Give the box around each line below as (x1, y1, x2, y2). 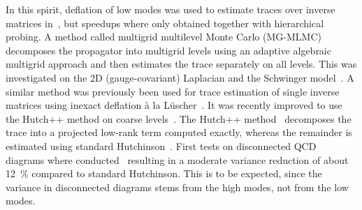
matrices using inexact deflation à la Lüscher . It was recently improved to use (6, 98, 342, 112)
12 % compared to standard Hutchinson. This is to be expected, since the (6, 166, 322, 181)
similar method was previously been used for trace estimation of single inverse (6, 84, 340, 98)
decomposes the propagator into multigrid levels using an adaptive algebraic (6, 43, 331, 57)
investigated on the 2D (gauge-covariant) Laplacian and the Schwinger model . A (6, 70, 354, 84)
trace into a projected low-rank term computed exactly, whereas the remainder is (6, 125, 352, 140)
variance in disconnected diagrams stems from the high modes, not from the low (6, 179, 349, 194)
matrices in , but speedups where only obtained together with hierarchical (6, 15, 324, 30)
